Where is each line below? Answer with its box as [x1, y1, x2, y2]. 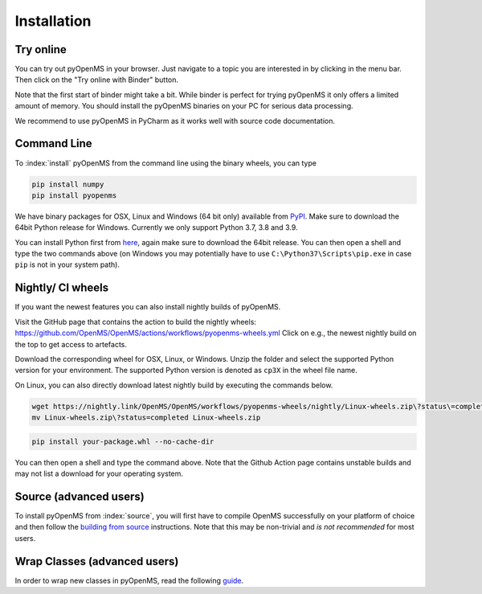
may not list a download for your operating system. [14, 469, 184, 478]
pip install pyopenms [31, 190, 117, 200]
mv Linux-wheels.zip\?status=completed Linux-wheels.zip [31, 413, 261, 422]
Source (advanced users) [14, 490, 145, 503]
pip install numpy [31, 179, 104, 189]
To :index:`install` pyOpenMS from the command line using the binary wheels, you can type [14, 158, 317, 168]
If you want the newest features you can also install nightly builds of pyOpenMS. [14, 302, 281, 312]
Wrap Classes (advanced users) [14, 555, 179, 568]
